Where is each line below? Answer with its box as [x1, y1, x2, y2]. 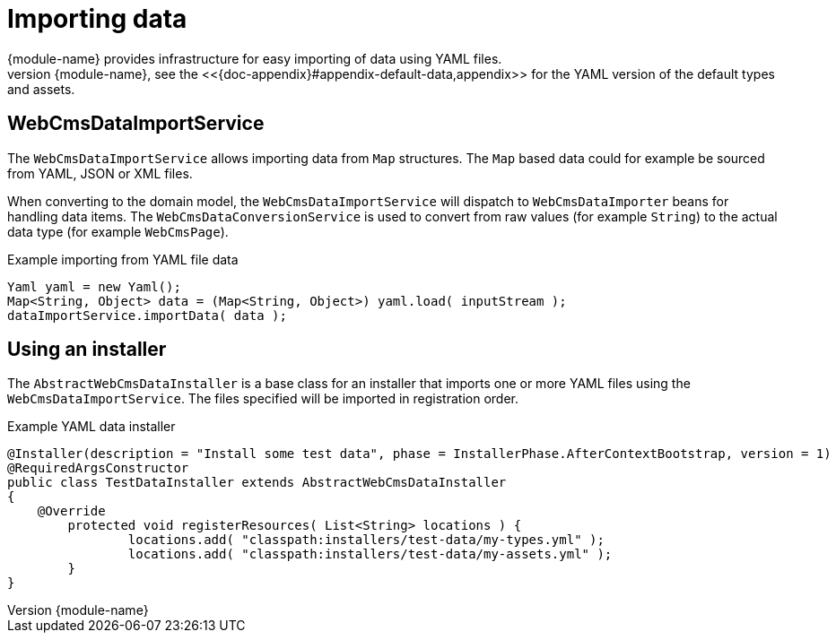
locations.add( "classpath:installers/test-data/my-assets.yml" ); [127, 547, 613, 562]
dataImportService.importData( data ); [7, 307, 287, 323]
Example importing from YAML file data [7, 251, 239, 267]
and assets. [7, 81, 75, 97]
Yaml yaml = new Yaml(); [7, 279, 181, 294]
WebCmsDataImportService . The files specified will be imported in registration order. [7, 391, 518, 407]
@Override [37, 504, 106, 519]
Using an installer [7, 338, 167, 361]
